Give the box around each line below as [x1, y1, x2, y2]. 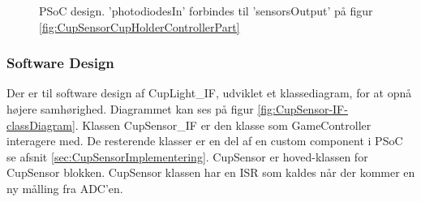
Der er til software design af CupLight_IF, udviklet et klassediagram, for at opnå [6, 84, 412, 101]
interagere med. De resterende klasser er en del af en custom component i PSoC [6, 132, 403, 149]
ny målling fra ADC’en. [6, 179, 123, 196]
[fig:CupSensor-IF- [257, 101, 348, 117]
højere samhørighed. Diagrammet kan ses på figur [6, 101, 254, 117]
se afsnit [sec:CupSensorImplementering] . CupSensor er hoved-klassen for [6, 148, 368, 165]
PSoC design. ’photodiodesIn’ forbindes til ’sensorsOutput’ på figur [39, 2, 373, 19]
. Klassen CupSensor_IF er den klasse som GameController [75, 116, 372, 133]
